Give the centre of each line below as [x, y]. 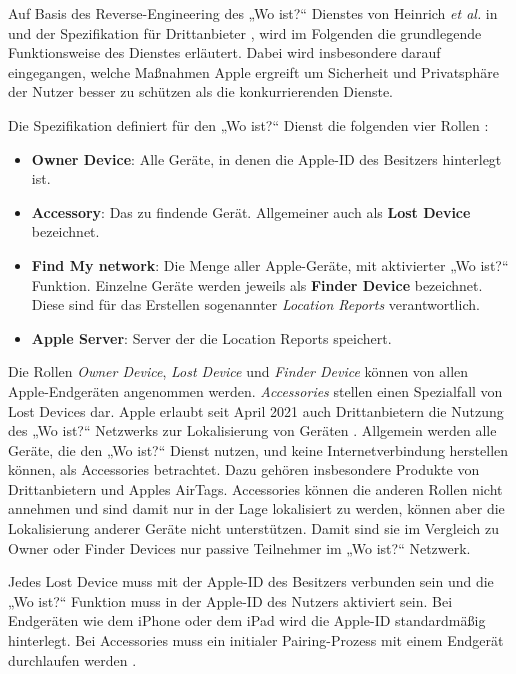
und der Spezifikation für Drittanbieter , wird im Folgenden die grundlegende [245, 32]
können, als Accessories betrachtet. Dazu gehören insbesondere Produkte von [244, 469]
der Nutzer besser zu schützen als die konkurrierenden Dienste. [201, 91]
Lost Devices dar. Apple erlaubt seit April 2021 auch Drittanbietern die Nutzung [256, 410]
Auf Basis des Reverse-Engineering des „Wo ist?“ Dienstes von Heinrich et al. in [253, 13]
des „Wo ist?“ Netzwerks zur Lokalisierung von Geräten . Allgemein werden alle [252, 430]
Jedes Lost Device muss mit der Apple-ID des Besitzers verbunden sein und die [251, 581]
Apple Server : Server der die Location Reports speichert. [211, 337]
